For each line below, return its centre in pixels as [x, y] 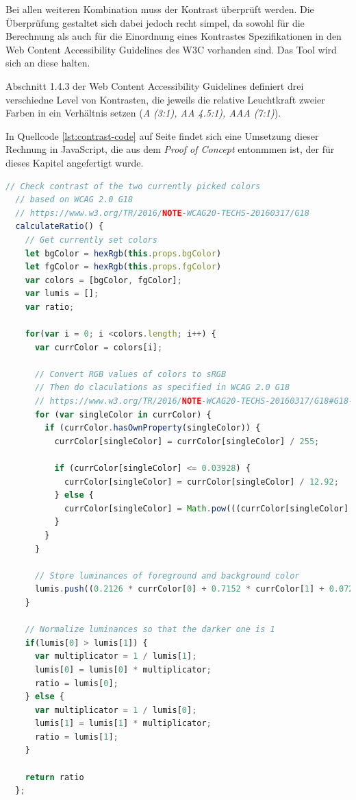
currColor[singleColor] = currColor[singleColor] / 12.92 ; [201, 482]
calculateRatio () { [60, 227]
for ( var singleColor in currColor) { [123, 414]
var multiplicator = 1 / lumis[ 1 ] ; [116, 656]
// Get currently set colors [91, 240]
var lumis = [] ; [62, 294]
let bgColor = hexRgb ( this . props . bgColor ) [123, 253]
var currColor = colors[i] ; [99, 347]
